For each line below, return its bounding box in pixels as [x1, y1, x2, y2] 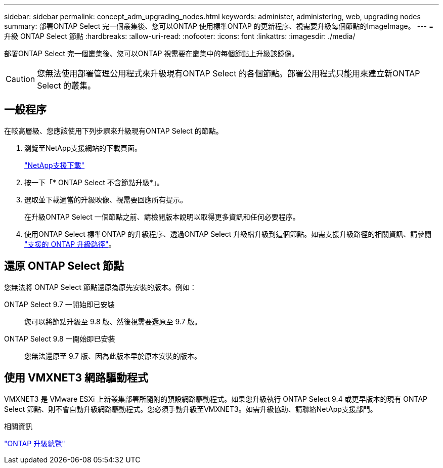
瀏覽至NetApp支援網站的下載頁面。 [24, 143, 142, 152]
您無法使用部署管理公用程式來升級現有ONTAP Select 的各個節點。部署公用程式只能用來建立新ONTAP [37, 68, 420, 78]
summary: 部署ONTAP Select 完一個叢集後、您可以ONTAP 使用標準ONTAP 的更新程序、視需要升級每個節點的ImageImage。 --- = [4, 22, 434, 30]
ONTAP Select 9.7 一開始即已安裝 [4, 300, 115, 309]
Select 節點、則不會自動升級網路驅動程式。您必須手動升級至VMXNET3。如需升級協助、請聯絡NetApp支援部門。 [4, 404, 377, 413]
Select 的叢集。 [37, 80, 96, 91]
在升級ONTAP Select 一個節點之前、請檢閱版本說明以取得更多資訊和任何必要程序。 [24, 212, 300, 221]
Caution [6, 74, 35, 84]
